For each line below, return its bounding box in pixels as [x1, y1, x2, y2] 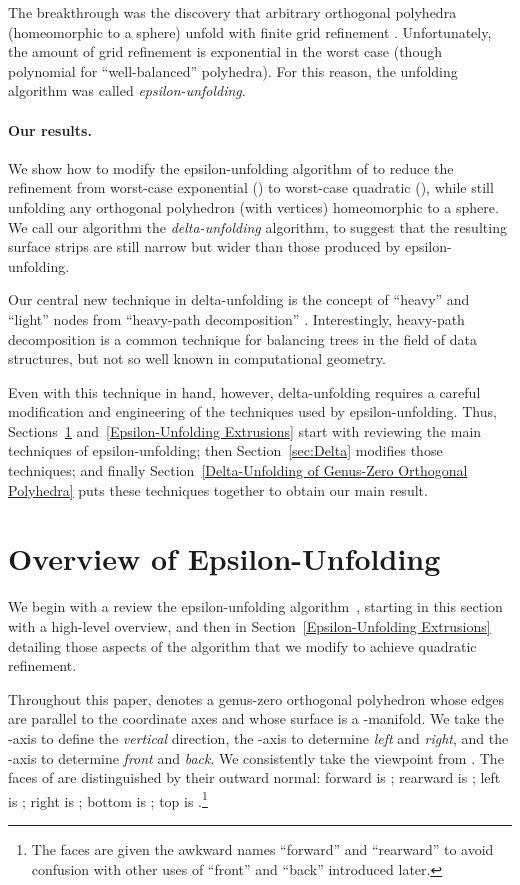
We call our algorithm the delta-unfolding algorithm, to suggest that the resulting [8, 216, 507, 237]
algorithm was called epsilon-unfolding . [8, 80, 246, 101]
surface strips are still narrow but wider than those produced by [8, 236, 401, 257]
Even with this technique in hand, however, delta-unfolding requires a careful [8, 381, 481, 402]
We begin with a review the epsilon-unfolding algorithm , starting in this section [8, 596, 503, 617]
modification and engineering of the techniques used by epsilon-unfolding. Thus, [8, 401, 497, 422]
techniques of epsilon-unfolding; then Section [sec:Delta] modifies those [8, 440, 443, 461]
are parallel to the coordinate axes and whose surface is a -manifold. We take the [8, 708, 504, 729]
